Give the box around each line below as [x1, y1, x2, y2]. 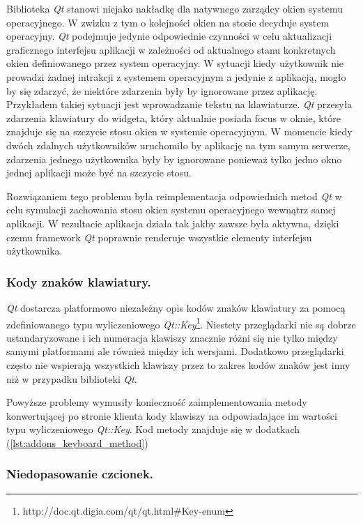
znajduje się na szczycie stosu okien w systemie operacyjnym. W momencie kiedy [6, 124, 353, 139]
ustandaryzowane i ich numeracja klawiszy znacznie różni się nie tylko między [6, 330, 338, 344]
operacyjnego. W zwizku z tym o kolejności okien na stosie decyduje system [6, 15, 330, 29]
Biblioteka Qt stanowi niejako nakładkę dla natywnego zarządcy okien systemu [6, 1, 343, 15]
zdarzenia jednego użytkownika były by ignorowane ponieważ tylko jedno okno [6, 151, 342, 166]
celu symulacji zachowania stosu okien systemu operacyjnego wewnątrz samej [6, 202, 336, 217]
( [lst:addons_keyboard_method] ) [6, 435, 148, 450]
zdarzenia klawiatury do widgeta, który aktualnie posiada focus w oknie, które [6, 110, 341, 125]
